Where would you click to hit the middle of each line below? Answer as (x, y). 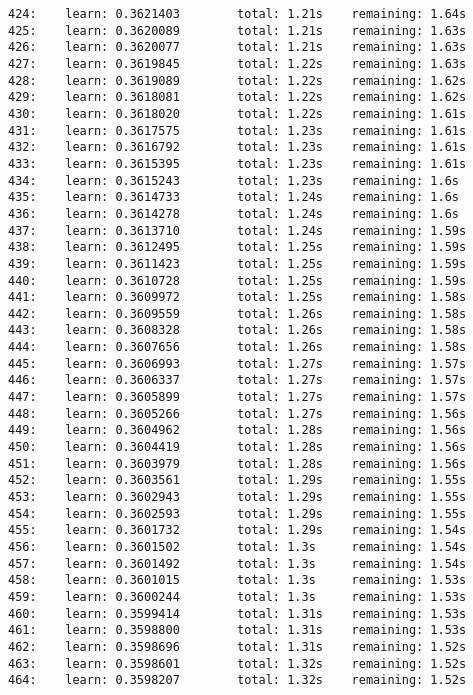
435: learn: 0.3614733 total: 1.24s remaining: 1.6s (234, 197)
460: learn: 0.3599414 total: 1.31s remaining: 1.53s (237, 613)
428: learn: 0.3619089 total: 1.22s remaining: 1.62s (237, 80)
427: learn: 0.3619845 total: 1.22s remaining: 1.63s (237, 63)
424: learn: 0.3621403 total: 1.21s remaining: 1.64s (237, 14)
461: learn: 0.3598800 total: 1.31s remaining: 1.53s (237, 630)
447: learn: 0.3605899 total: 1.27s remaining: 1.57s (237, 397)
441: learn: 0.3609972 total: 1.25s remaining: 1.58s (237, 297)
